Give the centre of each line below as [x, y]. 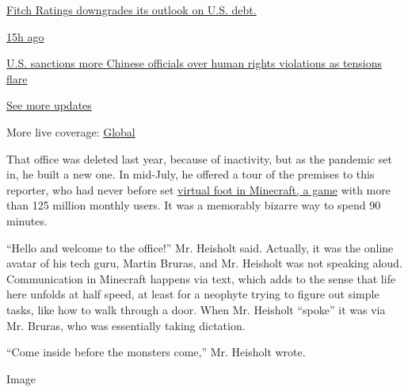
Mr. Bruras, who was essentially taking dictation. [126, 325]
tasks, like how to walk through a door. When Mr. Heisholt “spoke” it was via [196, 309]
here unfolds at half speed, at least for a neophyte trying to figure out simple [193, 294]
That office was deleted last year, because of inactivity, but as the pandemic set [199, 158]
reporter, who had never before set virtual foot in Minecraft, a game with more [198, 189]
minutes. [27, 220]
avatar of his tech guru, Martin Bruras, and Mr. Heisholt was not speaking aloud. [204, 263]
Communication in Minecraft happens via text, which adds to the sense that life [201, 278]
